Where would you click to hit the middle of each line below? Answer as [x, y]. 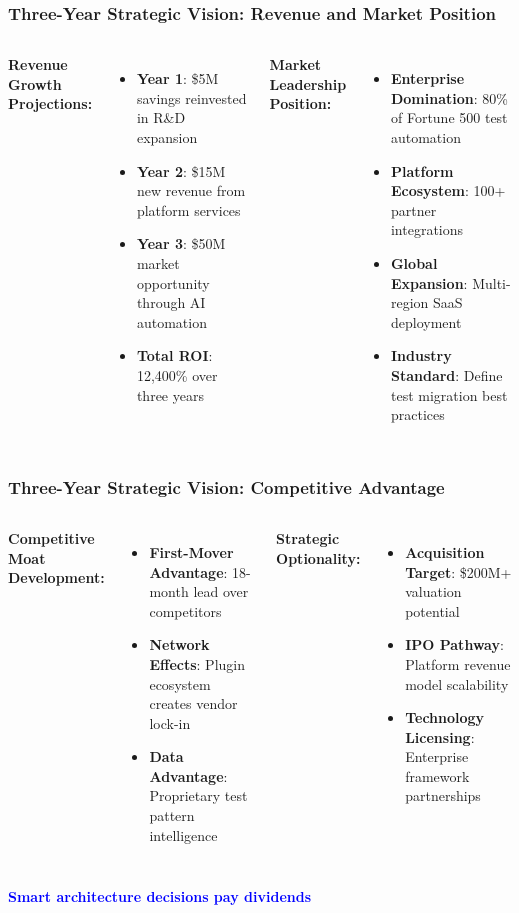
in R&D [161, 117]
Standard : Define [446, 374]
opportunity [173, 282]
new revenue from [191, 190]
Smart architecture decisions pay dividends [160, 896]
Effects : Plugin [197, 663]
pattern [172, 815]
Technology [445, 717]
